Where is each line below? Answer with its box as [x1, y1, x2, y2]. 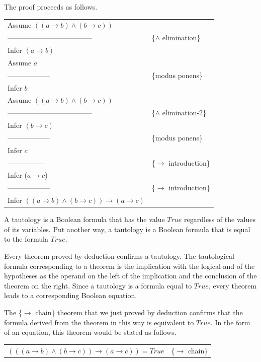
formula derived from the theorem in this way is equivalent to [4, 317, 194, 327]
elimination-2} [162, 107, 206, 118]
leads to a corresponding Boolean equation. [4, 290, 137, 301]
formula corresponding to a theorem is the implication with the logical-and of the [4, 260, 255, 271]
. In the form [210, 317, 250, 327]
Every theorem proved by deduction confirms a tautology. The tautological [4, 251, 234, 261]
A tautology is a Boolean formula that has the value [4, 214, 165, 225]
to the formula [4, 234, 48, 244]
